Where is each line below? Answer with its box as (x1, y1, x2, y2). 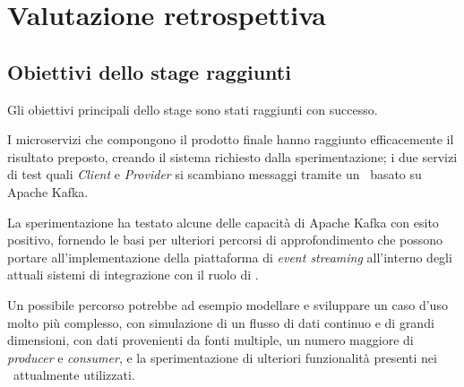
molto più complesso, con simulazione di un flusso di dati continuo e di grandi (7, 313, 434, 331)
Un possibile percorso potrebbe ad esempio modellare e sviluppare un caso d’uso (7, 295, 448, 314)
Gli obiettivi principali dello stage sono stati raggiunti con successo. (7, 99, 378, 118)
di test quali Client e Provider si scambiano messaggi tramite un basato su (7, 165, 422, 184)
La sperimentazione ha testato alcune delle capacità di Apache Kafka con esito (7, 212, 439, 231)
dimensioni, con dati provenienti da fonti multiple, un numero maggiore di (7, 331, 414, 349)
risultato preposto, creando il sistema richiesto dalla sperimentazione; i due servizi (7, 147, 458, 166)
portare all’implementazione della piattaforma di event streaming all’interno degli (7, 247, 452, 266)
